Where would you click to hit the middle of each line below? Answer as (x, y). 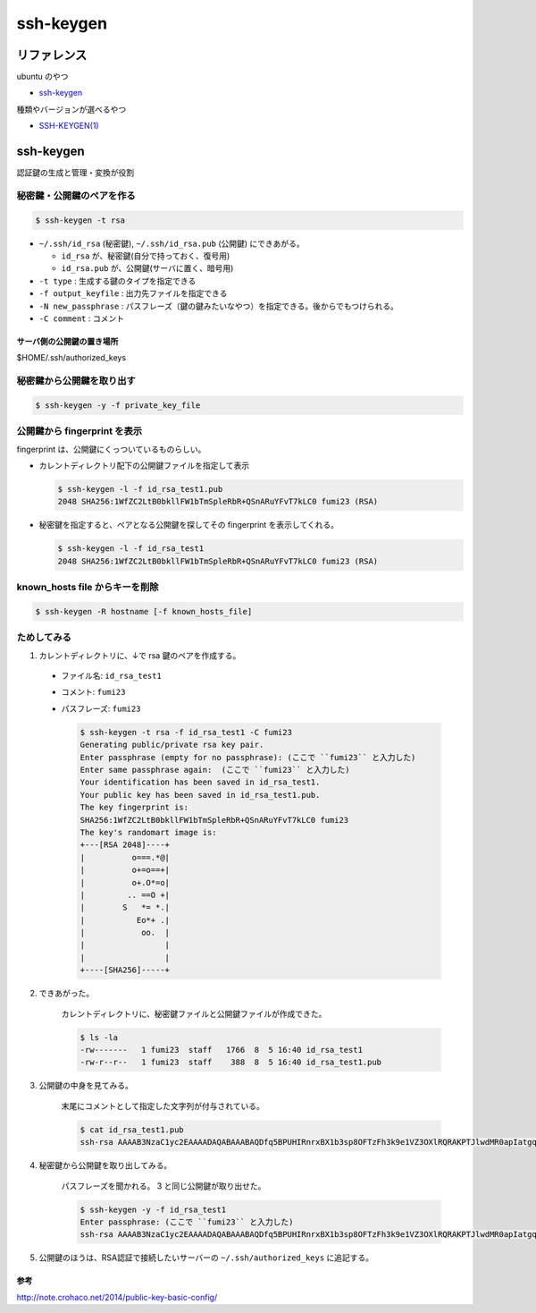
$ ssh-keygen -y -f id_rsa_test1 (153, 1209)
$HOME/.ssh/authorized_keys (71, 358)
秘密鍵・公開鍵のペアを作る (76, 195)
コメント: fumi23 (93, 692)
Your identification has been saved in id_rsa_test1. (200, 782)
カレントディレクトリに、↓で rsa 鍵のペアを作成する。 (140, 655)
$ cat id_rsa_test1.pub (132, 1130)
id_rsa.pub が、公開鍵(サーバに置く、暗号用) (147, 268)
